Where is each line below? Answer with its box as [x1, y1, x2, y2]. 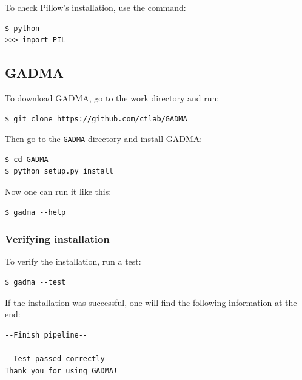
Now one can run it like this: [5, 185, 112, 198]
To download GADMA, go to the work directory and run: [5, 91, 220, 104]
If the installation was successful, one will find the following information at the [5, 296, 297, 308]
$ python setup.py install [5, 167, 113, 176]
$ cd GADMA [5, 155, 49, 164]
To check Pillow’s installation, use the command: [5, 1, 186, 13]
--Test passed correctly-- [5, 354, 113, 363]
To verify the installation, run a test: [5, 255, 141, 268]
